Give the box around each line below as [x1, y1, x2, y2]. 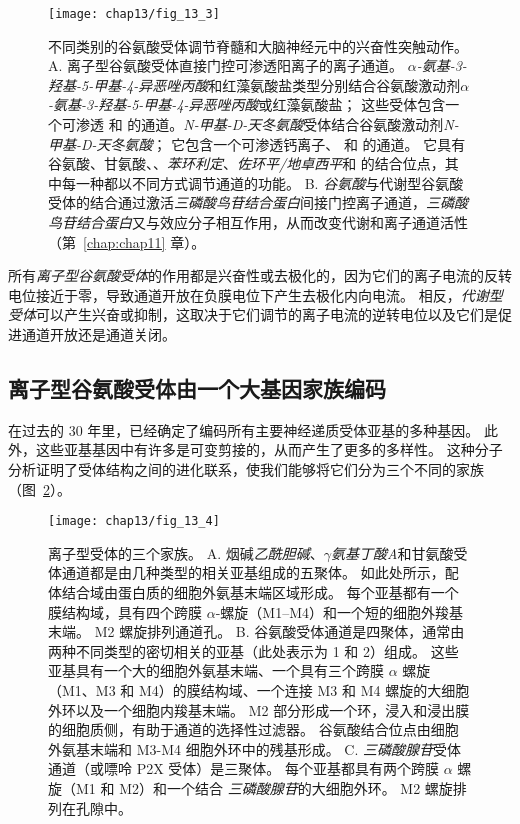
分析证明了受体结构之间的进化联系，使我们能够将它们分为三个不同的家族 [8, 458, 484, 479]
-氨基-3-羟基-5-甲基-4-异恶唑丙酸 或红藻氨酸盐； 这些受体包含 [48, 94, 446, 115]
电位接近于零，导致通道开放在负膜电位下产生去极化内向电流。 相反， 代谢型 [8, 284, 503, 305]
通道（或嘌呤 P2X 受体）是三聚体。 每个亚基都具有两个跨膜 [48, 758, 440, 779]
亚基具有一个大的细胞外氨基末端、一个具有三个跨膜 [48, 660, 384, 681]
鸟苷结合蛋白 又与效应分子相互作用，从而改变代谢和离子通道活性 [48, 212, 468, 232]
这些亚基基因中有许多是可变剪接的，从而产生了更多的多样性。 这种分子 [35, 439, 503, 460]
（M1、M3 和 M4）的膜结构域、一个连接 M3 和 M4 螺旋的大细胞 [48, 679, 470, 700]
